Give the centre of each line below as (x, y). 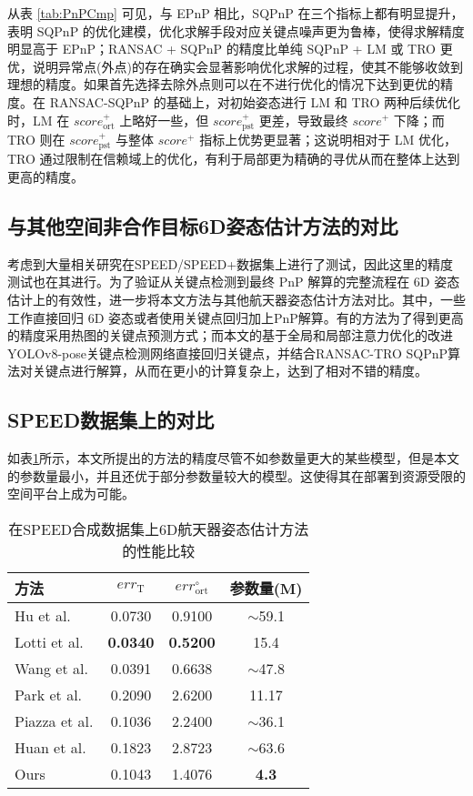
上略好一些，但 (164, 120)
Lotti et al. (49, 641)
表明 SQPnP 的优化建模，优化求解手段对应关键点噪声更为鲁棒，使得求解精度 (236, 30)
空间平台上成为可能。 (71, 494)
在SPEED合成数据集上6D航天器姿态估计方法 (159, 529)
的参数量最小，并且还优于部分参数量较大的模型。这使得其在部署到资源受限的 (236, 475)
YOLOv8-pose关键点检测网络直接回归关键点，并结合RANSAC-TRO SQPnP (228, 353)
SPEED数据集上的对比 (111, 420)
